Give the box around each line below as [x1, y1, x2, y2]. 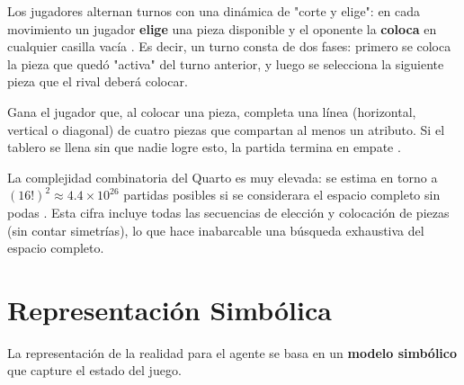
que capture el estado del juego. [7, 361, 182, 380]
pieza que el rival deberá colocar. [7, 72, 188, 91]
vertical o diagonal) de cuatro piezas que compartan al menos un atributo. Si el [7, 120, 445, 139]
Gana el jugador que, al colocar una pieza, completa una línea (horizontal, [7, 102, 416, 121]
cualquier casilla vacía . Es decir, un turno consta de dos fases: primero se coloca [7, 37, 451, 56]
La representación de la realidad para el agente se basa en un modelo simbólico [7, 343, 458, 362]
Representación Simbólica [7, 291, 332, 327]
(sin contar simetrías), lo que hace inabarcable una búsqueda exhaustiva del [7, 220, 424, 239]
